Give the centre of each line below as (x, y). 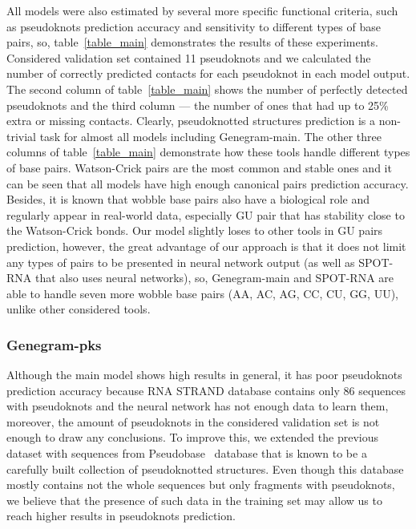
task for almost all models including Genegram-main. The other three (210, 136)
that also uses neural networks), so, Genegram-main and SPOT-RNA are (214, 278)
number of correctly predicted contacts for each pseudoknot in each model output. (208, 73)
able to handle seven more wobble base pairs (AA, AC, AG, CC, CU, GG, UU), (203, 293)
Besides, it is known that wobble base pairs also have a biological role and (188, 199)
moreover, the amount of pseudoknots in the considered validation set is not (193, 421)
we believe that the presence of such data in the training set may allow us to (194, 500)
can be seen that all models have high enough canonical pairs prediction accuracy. (208, 183)
